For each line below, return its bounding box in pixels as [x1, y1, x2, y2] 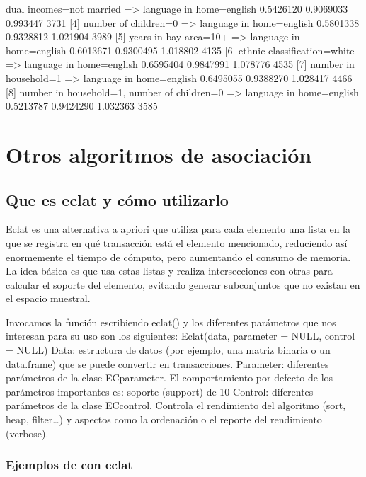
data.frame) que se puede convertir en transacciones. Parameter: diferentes [6, 356, 329, 371]
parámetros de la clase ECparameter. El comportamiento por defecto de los [6, 370, 333, 385]
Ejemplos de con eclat [6, 456, 133, 473]
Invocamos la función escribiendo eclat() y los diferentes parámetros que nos [6, 314, 336, 329]
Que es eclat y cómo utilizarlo [6, 188, 229, 210]
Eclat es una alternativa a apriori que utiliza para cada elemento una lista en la [6, 222, 351, 236]
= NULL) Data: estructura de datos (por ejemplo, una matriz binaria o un [6, 343, 331, 357]
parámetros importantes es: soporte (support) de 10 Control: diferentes [6, 384, 314, 398]
